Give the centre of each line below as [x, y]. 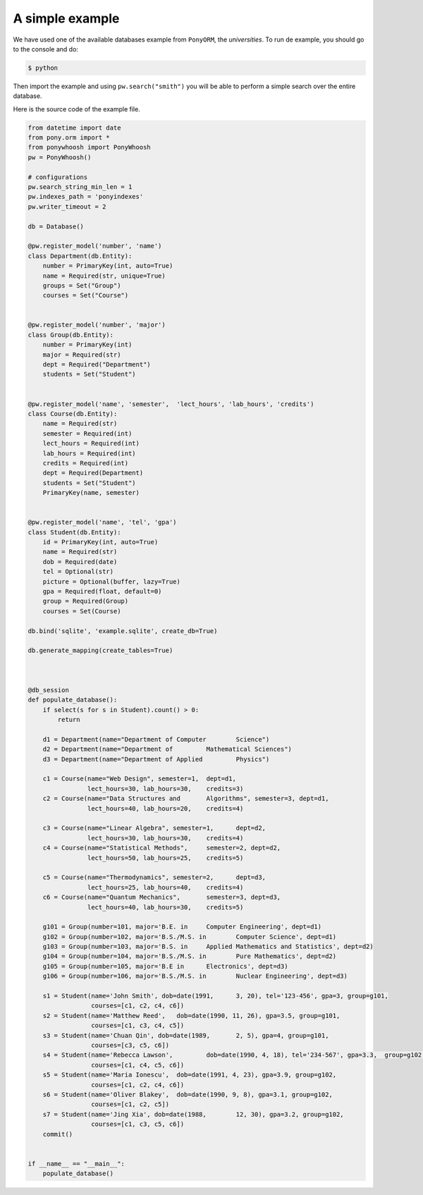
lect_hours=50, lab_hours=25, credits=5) [165, 858]
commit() [58, 1134]
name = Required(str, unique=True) [104, 276]
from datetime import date [74, 128]
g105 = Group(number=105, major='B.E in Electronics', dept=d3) [165, 966]
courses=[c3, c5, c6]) [130, 1045]
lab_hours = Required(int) [90, 453]
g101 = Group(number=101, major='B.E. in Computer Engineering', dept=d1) [182, 927]
